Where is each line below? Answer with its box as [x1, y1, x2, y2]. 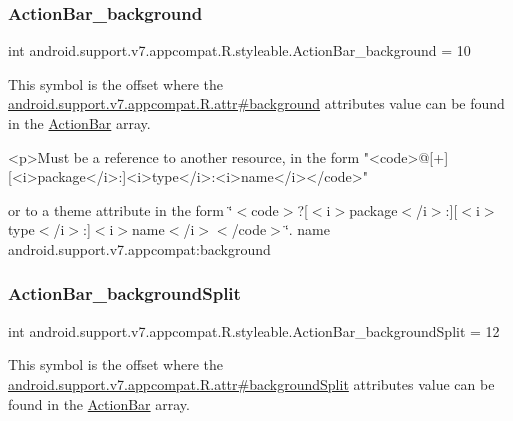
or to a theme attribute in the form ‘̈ [8, 199, 233, 220]
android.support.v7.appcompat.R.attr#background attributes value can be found [8, 93, 505, 114]
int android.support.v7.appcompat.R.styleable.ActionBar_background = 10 [8, 40, 471, 61]
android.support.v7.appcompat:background [8, 238, 271, 259]
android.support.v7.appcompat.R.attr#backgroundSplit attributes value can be [8, 373, 495, 394]
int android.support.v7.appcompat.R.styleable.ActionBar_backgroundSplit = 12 [8, 320, 500, 341]
